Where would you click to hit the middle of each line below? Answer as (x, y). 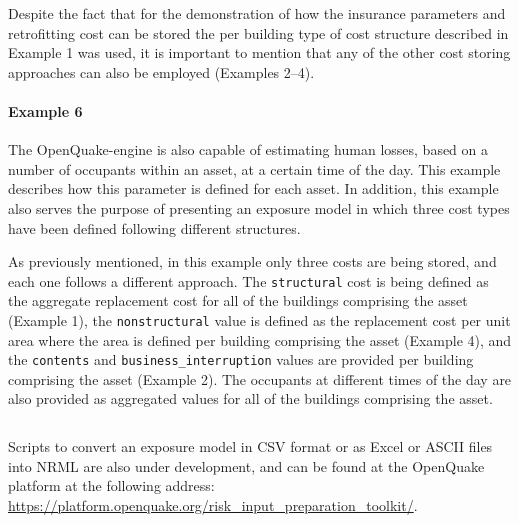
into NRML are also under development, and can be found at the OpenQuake (246, 465)
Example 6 (45, 110)
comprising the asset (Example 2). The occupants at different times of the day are (260, 378)
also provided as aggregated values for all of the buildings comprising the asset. (250, 398)
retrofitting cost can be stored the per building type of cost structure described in (258, 32)
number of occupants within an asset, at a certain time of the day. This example (254, 168)
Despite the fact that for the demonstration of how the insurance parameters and (257, 13)
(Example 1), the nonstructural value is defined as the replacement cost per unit (259, 319)
